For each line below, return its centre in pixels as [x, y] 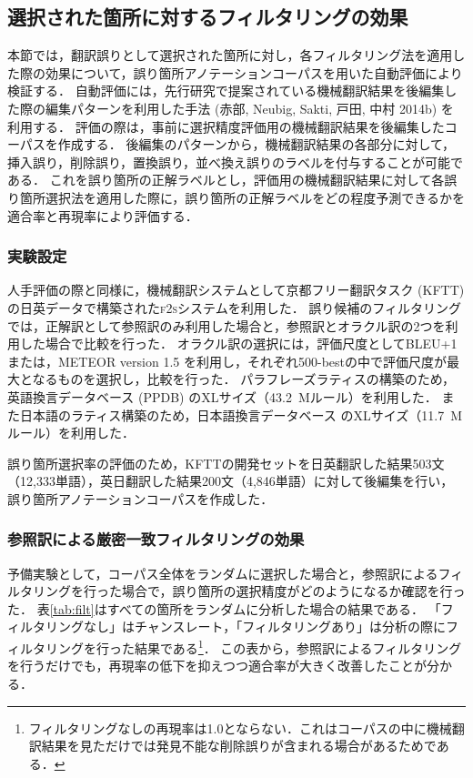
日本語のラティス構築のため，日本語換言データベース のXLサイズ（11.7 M [241, 414]
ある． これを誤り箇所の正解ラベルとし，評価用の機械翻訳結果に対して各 [226, 180]
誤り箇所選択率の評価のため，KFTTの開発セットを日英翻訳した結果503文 [226, 463]
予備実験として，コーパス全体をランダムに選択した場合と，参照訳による [223, 573]
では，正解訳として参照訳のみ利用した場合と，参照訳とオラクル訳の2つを [226, 325]
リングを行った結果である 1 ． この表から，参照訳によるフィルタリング [253, 647]
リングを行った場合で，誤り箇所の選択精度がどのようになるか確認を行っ [249, 591]
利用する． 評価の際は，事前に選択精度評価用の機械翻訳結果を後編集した [226, 126]
